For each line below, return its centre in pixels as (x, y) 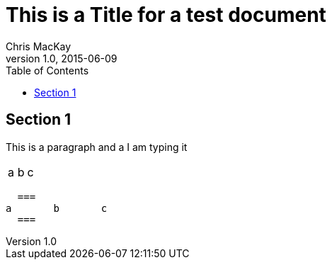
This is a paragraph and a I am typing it (97, 147)
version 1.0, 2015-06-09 (62, 58)
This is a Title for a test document (166, 15)
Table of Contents (47, 70)
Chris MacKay (39, 46)
